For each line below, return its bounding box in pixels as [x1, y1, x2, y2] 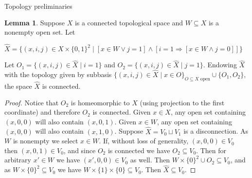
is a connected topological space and [74, 17, 183, 27]
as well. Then [130, 155, 170, 165]
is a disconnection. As [183, 126, 248, 136]
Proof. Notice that [4, 97, 59, 107]
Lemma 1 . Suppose [4, 17, 65, 27]
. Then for [196, 145, 226, 155]
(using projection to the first [140, 97, 225, 107]
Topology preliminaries [4, 1, 72, 11]
